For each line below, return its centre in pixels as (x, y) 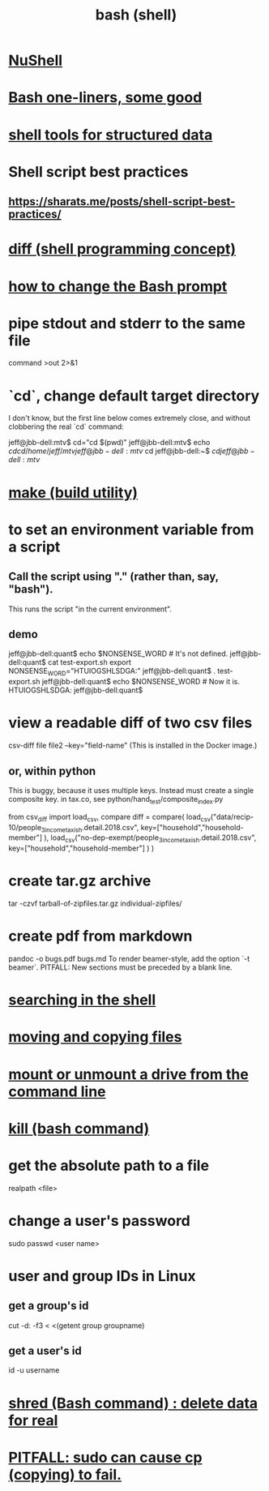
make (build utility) (73, 493)
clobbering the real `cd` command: (66, 426)
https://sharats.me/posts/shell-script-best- (122, 201)
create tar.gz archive (80, 881)
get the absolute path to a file (109, 1165)
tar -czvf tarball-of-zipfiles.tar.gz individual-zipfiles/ (95, 904)
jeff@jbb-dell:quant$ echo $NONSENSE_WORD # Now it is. (141, 682)
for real (33, 1420)
